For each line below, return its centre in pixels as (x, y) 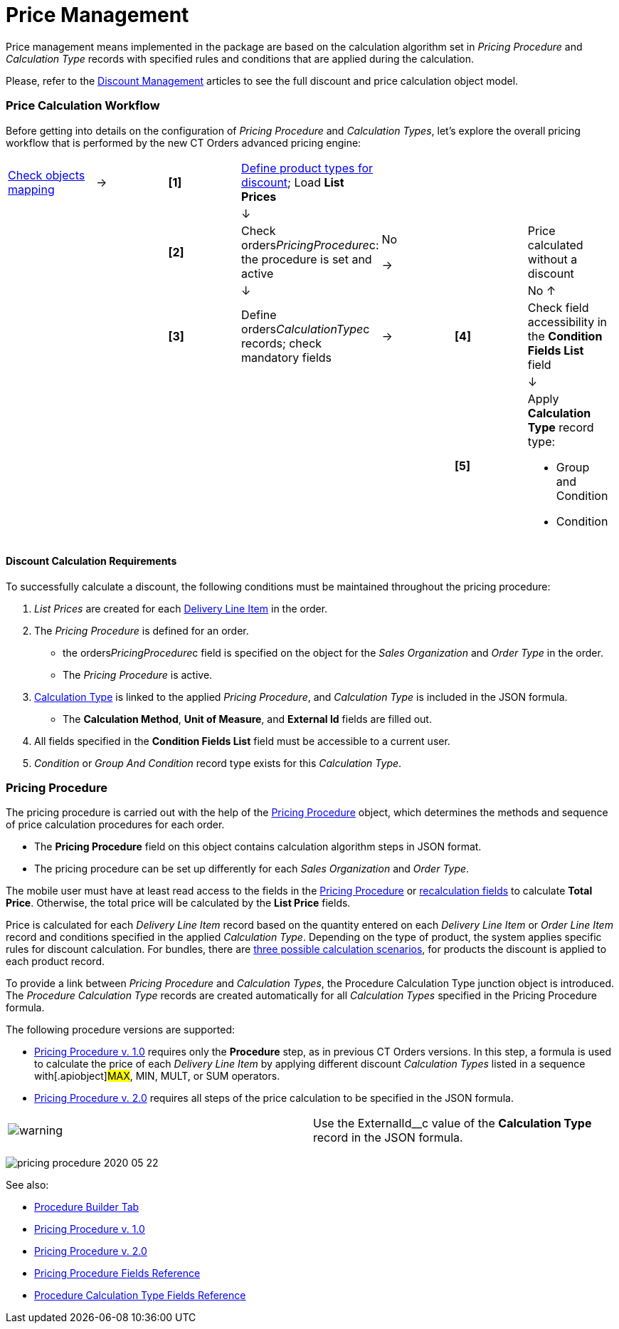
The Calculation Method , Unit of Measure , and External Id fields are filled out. (247, 719)
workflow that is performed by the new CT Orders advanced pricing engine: (184, 142)
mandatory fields (286, 357)
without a (552, 259)
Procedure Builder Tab (87, 1207)
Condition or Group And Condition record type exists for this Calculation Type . (218, 763)
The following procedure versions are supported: (121, 1030)
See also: (27, 1185)
